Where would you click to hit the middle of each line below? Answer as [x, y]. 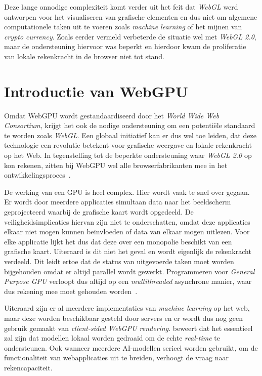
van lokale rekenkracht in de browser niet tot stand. [84, 56]
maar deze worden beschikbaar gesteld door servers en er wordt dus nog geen [123, 318]
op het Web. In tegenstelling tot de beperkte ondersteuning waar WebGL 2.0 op [128, 155]
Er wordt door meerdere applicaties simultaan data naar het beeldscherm [118, 202]
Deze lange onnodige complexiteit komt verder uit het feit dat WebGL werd [121, 7]
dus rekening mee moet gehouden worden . [71, 291]
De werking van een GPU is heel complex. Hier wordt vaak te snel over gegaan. [127, 192]
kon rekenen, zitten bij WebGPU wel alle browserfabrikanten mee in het [116, 165]
